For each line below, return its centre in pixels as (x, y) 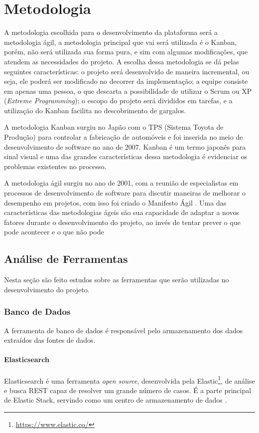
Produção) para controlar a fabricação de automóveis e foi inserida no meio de (124, 137)
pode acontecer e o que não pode (54, 232)
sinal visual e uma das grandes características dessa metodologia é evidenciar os (126, 156)
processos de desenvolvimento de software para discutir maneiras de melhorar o (125, 193)
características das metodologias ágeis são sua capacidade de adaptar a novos (122, 212)
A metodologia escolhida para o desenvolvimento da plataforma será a (111, 32)
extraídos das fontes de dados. (50, 340)
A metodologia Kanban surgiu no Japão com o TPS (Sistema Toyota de (114, 127)
